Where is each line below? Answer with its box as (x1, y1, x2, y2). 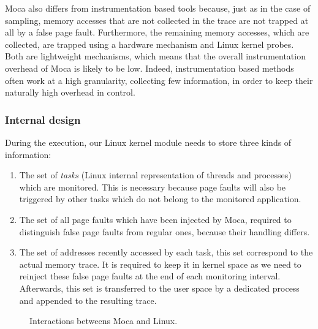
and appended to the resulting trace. (19, 293, 157, 306)
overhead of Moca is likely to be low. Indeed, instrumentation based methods (5, 61, 294, 74)
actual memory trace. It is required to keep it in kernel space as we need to (19, 257, 301, 270)
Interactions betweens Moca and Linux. (29, 314, 178, 327)
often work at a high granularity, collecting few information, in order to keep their (5, 74, 313, 86)
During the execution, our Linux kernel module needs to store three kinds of (5, 135, 292, 148)
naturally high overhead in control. (5, 86, 135, 99)
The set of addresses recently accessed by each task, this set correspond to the (19, 246, 313, 259)
